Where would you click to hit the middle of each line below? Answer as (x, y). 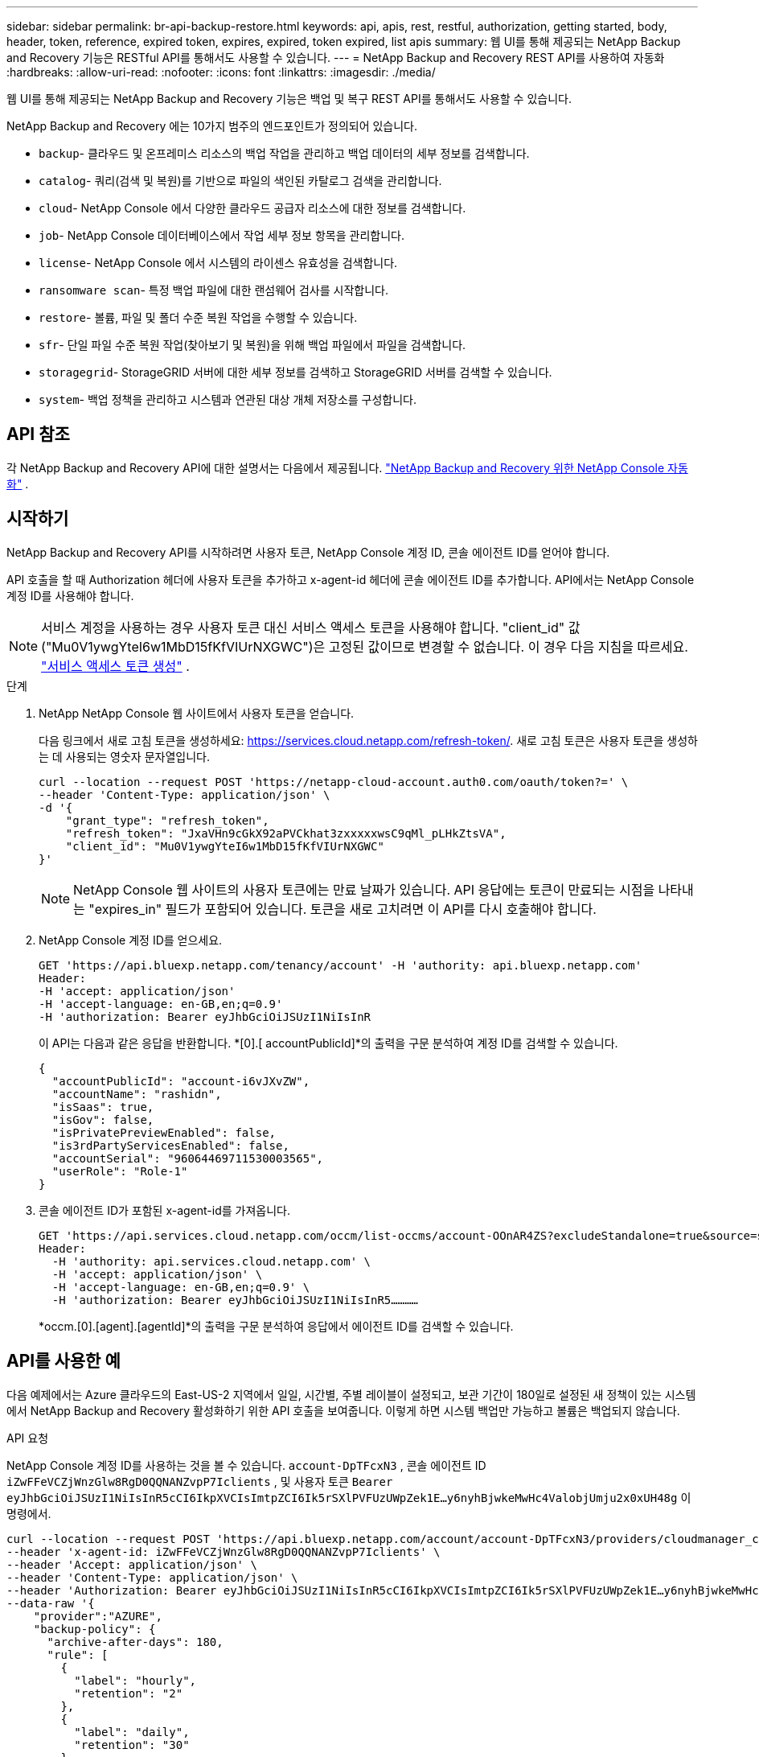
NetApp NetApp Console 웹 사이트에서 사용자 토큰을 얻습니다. (197, 713)
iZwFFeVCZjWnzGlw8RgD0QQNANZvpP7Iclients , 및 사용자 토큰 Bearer (200, 1481)
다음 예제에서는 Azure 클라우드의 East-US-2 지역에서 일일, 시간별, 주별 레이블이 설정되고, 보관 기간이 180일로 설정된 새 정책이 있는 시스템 (351, 1394)
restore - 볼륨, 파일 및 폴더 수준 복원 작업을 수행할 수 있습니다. (198, 317)
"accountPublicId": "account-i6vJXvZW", (181, 1081)
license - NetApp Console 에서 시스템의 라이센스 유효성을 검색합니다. (218, 263)
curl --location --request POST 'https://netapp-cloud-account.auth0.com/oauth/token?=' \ (334, 782)
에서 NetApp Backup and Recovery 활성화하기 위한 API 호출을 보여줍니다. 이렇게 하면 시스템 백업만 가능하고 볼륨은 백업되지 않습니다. (343, 1410)
